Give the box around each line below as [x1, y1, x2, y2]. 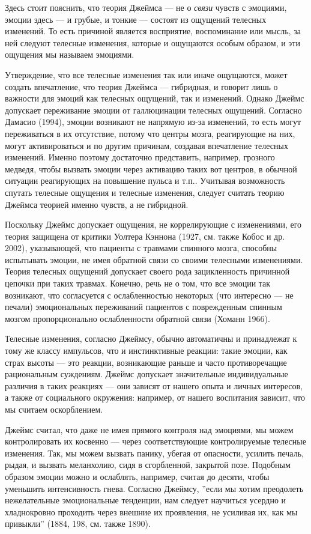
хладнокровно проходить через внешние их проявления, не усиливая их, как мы [5, 505, 298, 518]
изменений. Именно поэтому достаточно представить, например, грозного [5, 151, 275, 163]
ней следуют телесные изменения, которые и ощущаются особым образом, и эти [5, 36, 300, 49]
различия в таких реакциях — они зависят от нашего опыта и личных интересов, [5, 379, 303, 392]
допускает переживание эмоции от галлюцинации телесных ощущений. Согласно [5, 103, 302, 116]
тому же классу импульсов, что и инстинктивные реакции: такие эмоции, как [5, 344, 288, 357]
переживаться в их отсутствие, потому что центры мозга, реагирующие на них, [5, 127, 295, 139]
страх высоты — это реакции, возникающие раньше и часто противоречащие [5, 356, 287, 368]
